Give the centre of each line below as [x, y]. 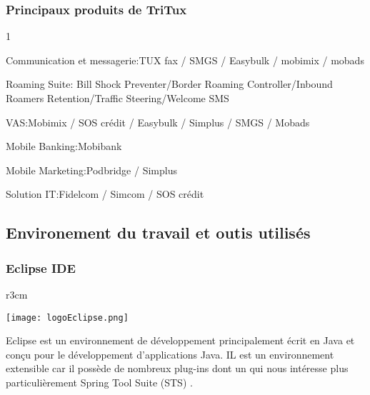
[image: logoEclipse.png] [67, 317]
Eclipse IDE [41, 267]
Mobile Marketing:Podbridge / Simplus [91, 170]
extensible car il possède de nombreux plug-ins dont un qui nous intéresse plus [177, 368]
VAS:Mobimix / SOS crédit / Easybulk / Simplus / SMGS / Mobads [158, 122]
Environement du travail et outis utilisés [158, 232]
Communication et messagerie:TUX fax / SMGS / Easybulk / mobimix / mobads [185, 60]
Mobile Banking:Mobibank [64, 146]
